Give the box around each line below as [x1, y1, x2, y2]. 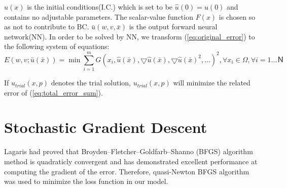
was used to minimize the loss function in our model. [4, 176, 168, 186]
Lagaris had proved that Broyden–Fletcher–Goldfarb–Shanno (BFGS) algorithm [4, 146, 253, 157]
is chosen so [219, 11, 256, 22]
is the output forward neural [129, 21, 218, 32]
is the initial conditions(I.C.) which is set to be [27, 2, 173, 12]
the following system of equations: [4, 41, 110, 52]
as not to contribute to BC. [4, 21, 89, 32]
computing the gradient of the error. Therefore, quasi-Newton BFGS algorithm [4, 166, 249, 176]
